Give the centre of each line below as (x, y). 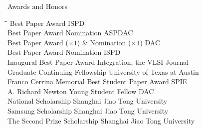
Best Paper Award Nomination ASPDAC (70, 33)
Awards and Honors (38, 6)
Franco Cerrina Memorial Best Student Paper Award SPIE (98, 81)
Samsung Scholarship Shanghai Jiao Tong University (88, 110)
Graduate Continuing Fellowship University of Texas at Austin (103, 71)
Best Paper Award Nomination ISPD (64, 52)
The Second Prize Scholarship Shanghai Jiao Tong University (101, 120)
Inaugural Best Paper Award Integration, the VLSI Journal (98, 62)
